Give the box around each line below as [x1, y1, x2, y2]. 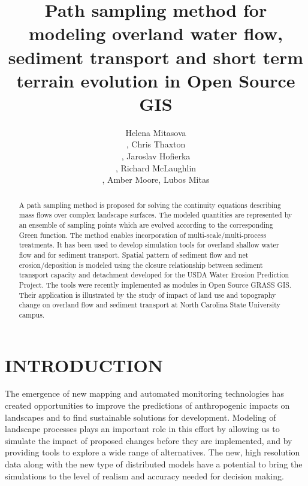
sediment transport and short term [8, 44, 304, 69]
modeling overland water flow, [28, 21, 283, 46]
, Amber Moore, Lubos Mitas [102, 173, 210, 186]
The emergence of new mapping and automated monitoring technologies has [5, 387, 285, 400]
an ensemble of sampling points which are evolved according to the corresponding [19, 219, 273, 230]
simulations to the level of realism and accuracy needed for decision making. [5, 469, 284, 482]
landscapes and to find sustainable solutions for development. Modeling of [5, 410, 276, 423]
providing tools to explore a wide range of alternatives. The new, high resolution [5, 446, 300, 458]
